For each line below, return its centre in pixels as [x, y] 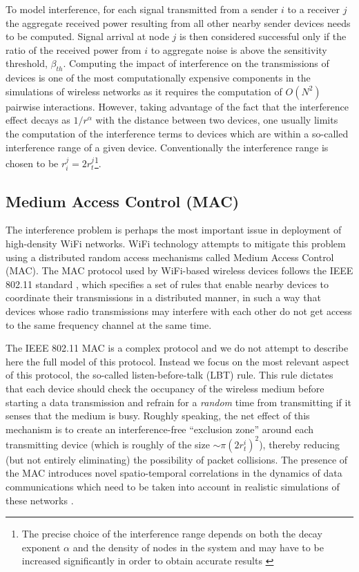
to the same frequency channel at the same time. [109, 324]
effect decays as [38, 120]
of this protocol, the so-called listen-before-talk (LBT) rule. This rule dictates [169, 375]
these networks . [40, 500]
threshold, [27, 63]
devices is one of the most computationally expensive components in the [158, 78]
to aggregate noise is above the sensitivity [239, 49]
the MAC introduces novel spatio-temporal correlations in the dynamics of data [174, 473]
